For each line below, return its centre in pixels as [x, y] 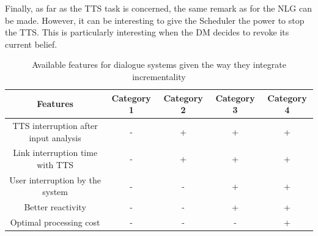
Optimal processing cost [55, 222]
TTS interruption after [55, 125]
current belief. [31, 44]
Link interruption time [55, 153]
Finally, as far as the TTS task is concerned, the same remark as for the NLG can [158, 8]
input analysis [55, 137]
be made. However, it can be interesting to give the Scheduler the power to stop [155, 20]
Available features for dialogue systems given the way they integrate [159, 65]
